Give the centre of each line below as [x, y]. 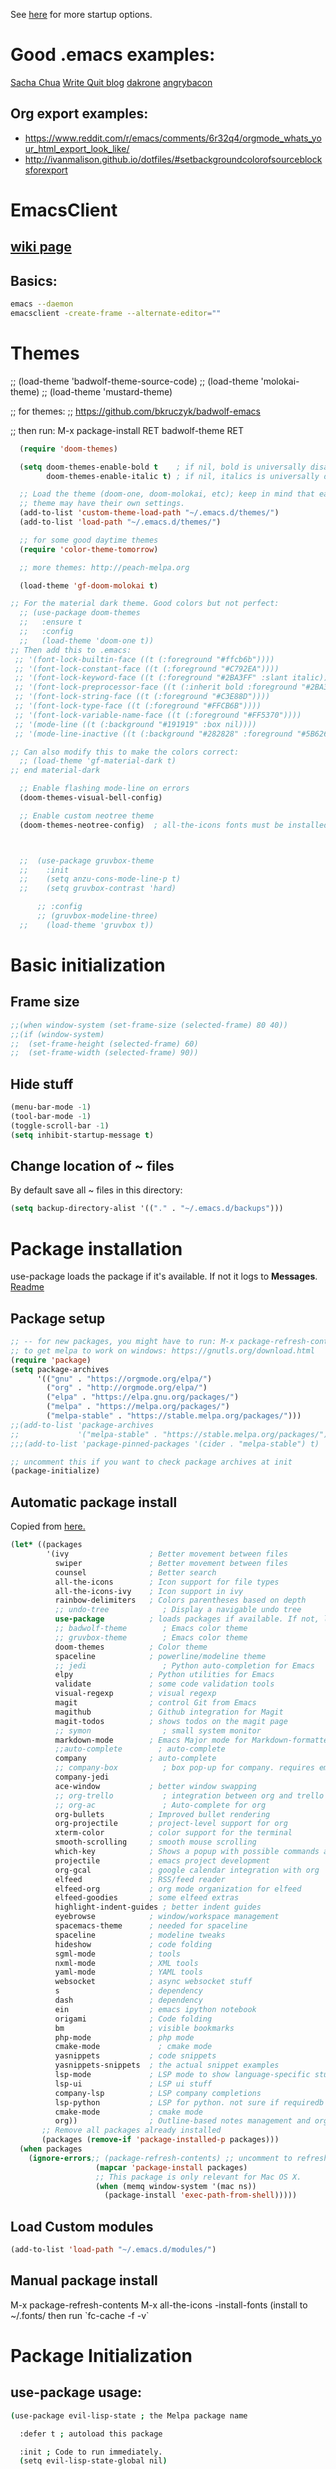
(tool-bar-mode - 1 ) [51, 1117]
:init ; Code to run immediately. [91, 2452]
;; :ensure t [51, 622]
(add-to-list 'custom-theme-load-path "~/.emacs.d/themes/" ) [149, 513]
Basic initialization [88, 965]
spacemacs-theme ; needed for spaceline [151, 1926]
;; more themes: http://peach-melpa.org [104, 567]
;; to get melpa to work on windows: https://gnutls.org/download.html [162, 1350]
